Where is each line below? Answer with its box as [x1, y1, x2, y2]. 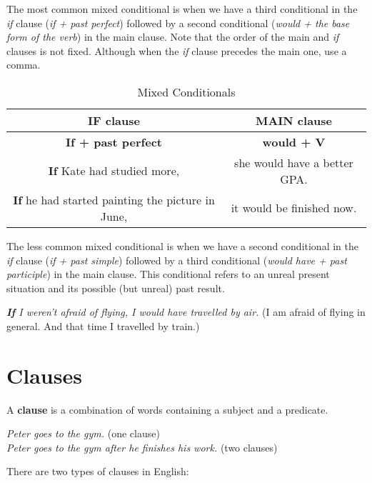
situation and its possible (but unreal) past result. [6, 280, 225, 295]
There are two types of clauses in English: [6, 464, 189, 479]
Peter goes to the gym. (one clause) [6, 426, 160, 441]
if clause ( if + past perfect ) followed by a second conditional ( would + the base [6, 15, 350, 30]
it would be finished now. [231, 199, 357, 216]
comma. [6, 57, 41, 72]
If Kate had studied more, [48, 162, 180, 179]
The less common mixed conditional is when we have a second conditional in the [6, 238, 358, 253]
